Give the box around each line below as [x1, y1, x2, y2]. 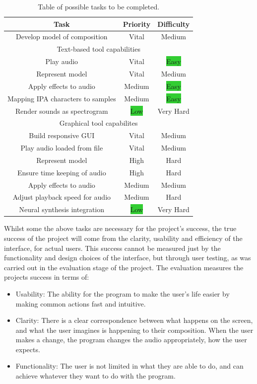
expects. [15, 344, 40, 354]
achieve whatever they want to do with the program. [15, 371, 176, 381]
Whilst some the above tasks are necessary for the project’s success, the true [4, 223, 237, 233]
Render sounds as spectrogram [15, 105, 108, 116]
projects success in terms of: [4, 272, 89, 282]
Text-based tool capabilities [57, 44, 140, 54]
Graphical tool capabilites [59, 118, 138, 128]
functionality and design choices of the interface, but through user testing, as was [4, 252, 251, 263]
